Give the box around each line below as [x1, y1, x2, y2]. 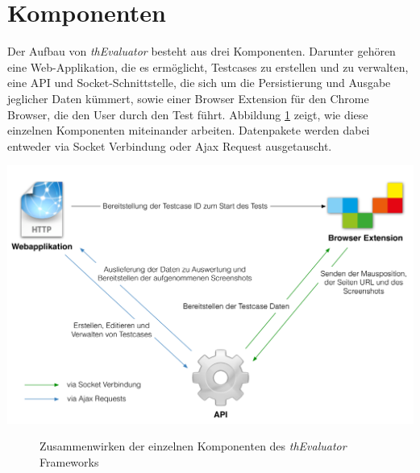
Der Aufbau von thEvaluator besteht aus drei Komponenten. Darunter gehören [7, 43, 396, 60]
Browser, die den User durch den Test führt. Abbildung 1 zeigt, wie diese [7, 106, 368, 122]
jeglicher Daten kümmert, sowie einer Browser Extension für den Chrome [7, 89, 369, 106]
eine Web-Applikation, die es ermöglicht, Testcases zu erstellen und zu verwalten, [7, 58, 409, 75]
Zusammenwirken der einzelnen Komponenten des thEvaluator [40, 438, 347, 454]
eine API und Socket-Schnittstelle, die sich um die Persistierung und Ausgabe [7, 74, 391, 91]
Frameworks [40, 453, 99, 470]
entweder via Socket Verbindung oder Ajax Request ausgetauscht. [7, 137, 332, 154]
